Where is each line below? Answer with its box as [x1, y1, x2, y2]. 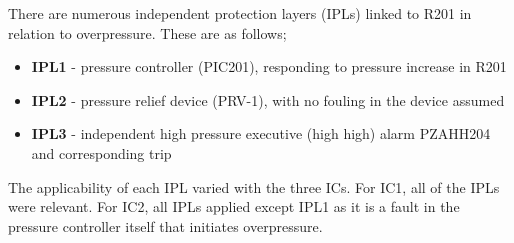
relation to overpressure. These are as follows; [8, 22, 287, 43]
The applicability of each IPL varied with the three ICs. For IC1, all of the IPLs [8, 176, 500, 197]
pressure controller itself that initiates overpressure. [8, 215, 323, 236]
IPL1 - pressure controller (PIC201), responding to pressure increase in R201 [31, 56, 507, 77]
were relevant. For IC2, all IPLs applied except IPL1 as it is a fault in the [8, 196, 460, 217]
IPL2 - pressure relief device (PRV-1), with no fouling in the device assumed [31, 89, 505, 110]
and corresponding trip [31, 142, 172, 163]
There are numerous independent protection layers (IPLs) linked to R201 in [8, 3, 472, 23]
